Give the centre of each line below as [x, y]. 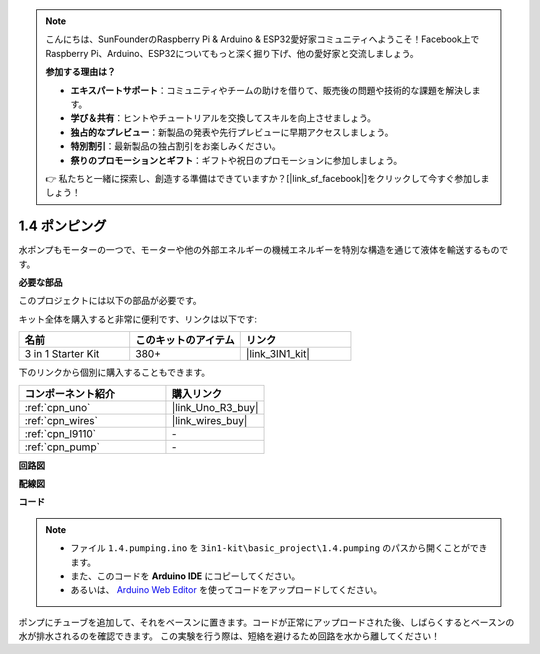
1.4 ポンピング [62, 226]
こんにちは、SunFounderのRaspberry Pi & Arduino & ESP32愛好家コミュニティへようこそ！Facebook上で [262, 39]
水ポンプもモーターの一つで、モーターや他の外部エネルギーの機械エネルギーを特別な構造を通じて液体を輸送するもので [263, 250]
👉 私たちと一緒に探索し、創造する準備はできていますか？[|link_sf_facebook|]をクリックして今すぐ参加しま [267, 178]
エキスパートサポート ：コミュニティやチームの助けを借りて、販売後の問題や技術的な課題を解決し [271, 90]
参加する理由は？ [80, 72]
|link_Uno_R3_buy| [215, 407]
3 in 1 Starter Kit [62, 354]
